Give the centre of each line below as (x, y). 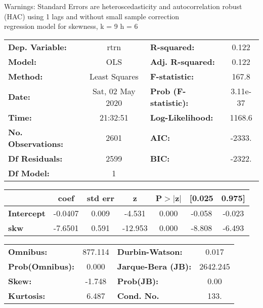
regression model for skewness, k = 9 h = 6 (71, 26)
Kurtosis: (27, 295)
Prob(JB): (138, 281)
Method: (26, 76)
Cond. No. (138, 295)
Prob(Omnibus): (41, 266)
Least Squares (114, 76)
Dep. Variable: (37, 47)
